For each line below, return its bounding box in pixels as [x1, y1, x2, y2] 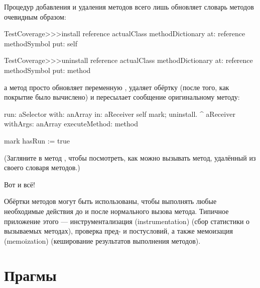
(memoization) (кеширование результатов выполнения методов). [4, 235, 201, 246]
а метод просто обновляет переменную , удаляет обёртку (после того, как [4, 82, 229, 92]
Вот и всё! [4, 179, 35, 189]
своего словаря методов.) [4, 162, 80, 173]
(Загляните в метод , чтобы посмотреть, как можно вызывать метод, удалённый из [4, 152, 256, 163]
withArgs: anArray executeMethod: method [4, 118, 138, 129]
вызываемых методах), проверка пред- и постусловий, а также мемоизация [4, 226, 233, 236]
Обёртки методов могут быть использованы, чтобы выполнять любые [4, 196, 217, 206]
